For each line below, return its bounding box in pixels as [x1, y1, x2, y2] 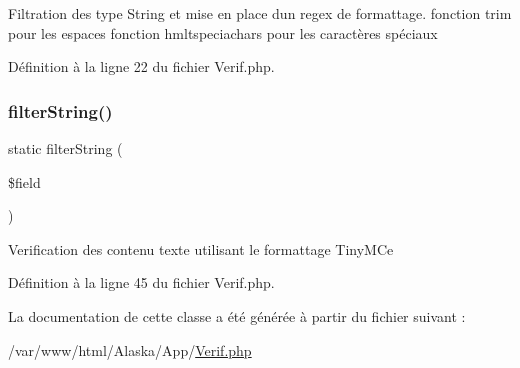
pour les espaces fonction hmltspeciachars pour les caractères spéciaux [8, 22, 438, 43]
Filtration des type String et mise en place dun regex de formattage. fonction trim [8, 3, 512, 23]
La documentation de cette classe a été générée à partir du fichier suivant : [8, 305, 466, 326]
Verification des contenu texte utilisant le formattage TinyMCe [8, 238, 394, 259]
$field [8, 171, 41, 192]
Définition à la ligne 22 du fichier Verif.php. [8, 56, 275, 77]
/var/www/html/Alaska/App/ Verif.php [8, 339, 252, 360]
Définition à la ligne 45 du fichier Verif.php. [8, 272, 275, 293]
